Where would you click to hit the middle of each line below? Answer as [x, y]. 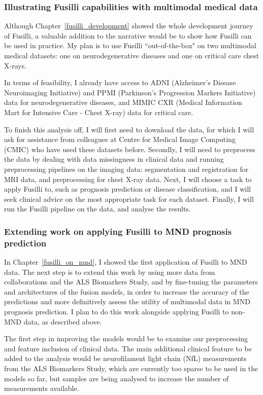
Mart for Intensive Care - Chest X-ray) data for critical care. [99, 112]
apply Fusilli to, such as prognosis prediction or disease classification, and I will [127, 189]
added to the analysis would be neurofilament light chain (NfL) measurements [125, 358]
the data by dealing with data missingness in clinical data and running [114, 159]
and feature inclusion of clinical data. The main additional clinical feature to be [128, 348]
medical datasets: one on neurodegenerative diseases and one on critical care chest [132, 55]
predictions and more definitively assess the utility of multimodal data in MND [127, 301]
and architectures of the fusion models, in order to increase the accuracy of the [127, 291]
